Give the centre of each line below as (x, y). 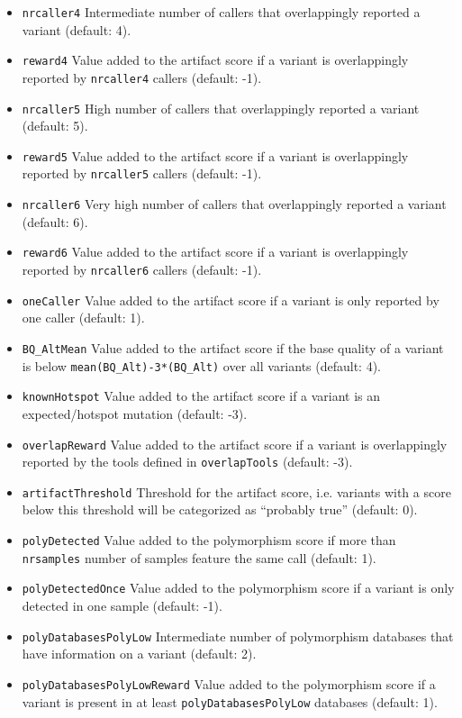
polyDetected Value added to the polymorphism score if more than (209, 540)
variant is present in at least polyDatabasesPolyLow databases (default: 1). (230, 701)
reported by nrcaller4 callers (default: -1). (142, 77)
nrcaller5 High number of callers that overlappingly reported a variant (221, 108)
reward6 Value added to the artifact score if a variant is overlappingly (215, 252)
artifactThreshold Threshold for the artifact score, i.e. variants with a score (236, 491)
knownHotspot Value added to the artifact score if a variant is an (201, 396)
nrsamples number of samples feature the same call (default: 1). (199, 557)
